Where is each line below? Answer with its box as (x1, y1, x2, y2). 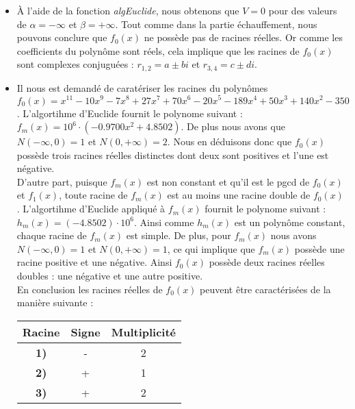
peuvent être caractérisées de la (200, 282, 331, 296)
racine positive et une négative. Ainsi (16, 255, 172, 269)
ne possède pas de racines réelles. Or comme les (144, 30, 343, 45)
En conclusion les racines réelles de (16, 282, 163, 296)
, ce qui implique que (167, 241, 255, 256)
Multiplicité (111, 323, 176, 340)
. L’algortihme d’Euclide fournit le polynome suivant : (16, 106, 243, 120)
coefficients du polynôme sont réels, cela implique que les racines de (16, 43, 300, 58)
